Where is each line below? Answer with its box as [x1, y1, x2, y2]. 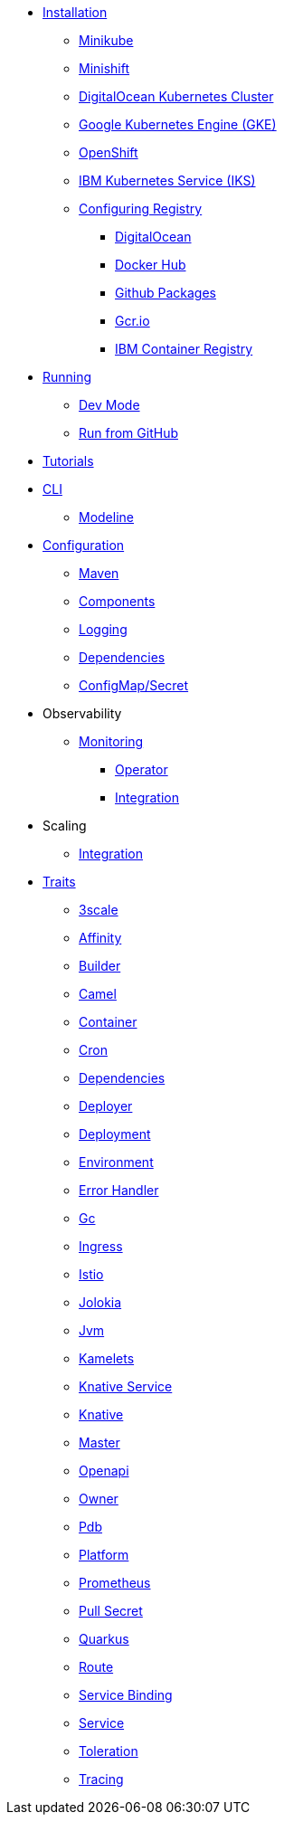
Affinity [79, 930, 122, 945]
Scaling [43, 818, 87, 833]
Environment [79, 1154, 154, 1170]
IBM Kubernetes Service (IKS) [79, 173, 256, 188]
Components [79, 593, 156, 609]
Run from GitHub [79, 425, 178, 441]
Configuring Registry [79, 201, 203, 216]
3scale [79, 902, 118, 917]
